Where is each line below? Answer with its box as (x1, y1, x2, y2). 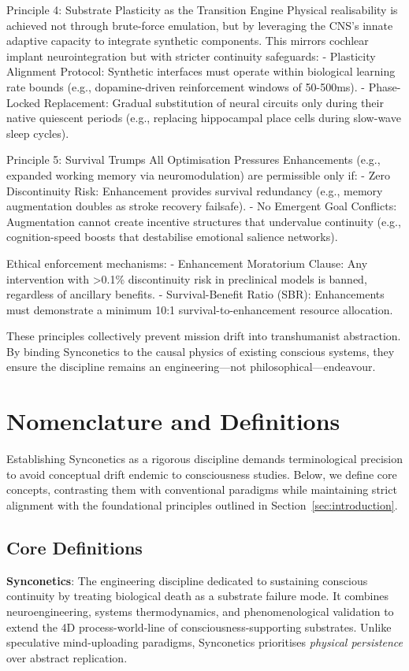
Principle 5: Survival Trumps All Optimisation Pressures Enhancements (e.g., (6, 151, 381, 168)
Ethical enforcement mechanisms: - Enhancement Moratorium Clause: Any (6, 254, 368, 271)
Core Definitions (6, 535, 143, 559)
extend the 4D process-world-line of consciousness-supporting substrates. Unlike (6, 618, 392, 635)
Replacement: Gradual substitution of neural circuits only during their (43, 94, 384, 110)
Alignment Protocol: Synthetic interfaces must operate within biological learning (6, 63, 396, 80)
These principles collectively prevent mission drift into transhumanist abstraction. (6, 328, 401, 344)
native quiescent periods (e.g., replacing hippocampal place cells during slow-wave (6, 109, 401, 126)
